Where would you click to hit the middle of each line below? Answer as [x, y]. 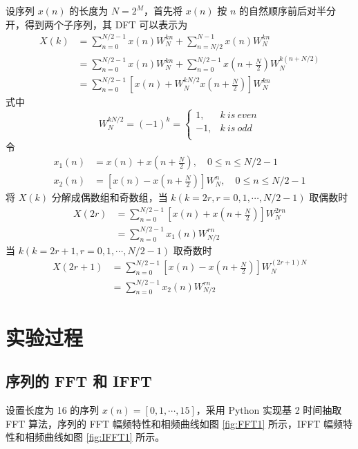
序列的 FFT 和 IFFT [79, 381]
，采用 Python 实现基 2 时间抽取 [269, 410]
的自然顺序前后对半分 [288, 10]
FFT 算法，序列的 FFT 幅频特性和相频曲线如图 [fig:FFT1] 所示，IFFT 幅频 [175, 423]
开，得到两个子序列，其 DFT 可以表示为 [97, 24]
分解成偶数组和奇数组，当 [110, 197]
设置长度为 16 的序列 [53, 410]
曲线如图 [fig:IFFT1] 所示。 [104, 437]
